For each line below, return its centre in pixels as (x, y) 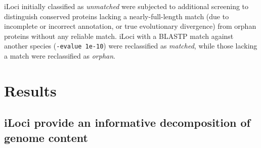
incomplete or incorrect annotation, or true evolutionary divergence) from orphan (130, 26)
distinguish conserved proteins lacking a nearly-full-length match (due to (117, 16)
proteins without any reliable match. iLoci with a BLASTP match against (119, 36)
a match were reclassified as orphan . (60, 56)
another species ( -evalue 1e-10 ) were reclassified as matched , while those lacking (131, 46)
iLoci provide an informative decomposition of (127, 122)
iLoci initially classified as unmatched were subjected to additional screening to (126, 6)
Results (30, 90)
